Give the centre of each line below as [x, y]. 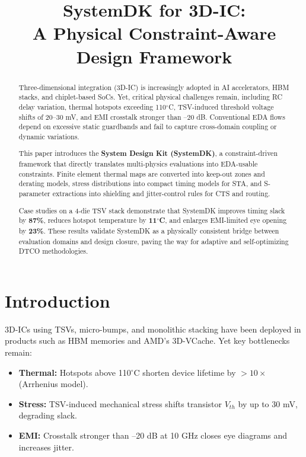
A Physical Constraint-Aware [154, 33]
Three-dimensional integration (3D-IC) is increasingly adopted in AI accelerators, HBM [154, 87]
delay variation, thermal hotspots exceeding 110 [93, 106]
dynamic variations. [49, 136]
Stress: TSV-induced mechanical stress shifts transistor [120, 403]
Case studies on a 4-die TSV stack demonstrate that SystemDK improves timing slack [152, 210]
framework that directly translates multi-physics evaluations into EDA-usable [138, 164]
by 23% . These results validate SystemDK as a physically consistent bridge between [149, 231]
